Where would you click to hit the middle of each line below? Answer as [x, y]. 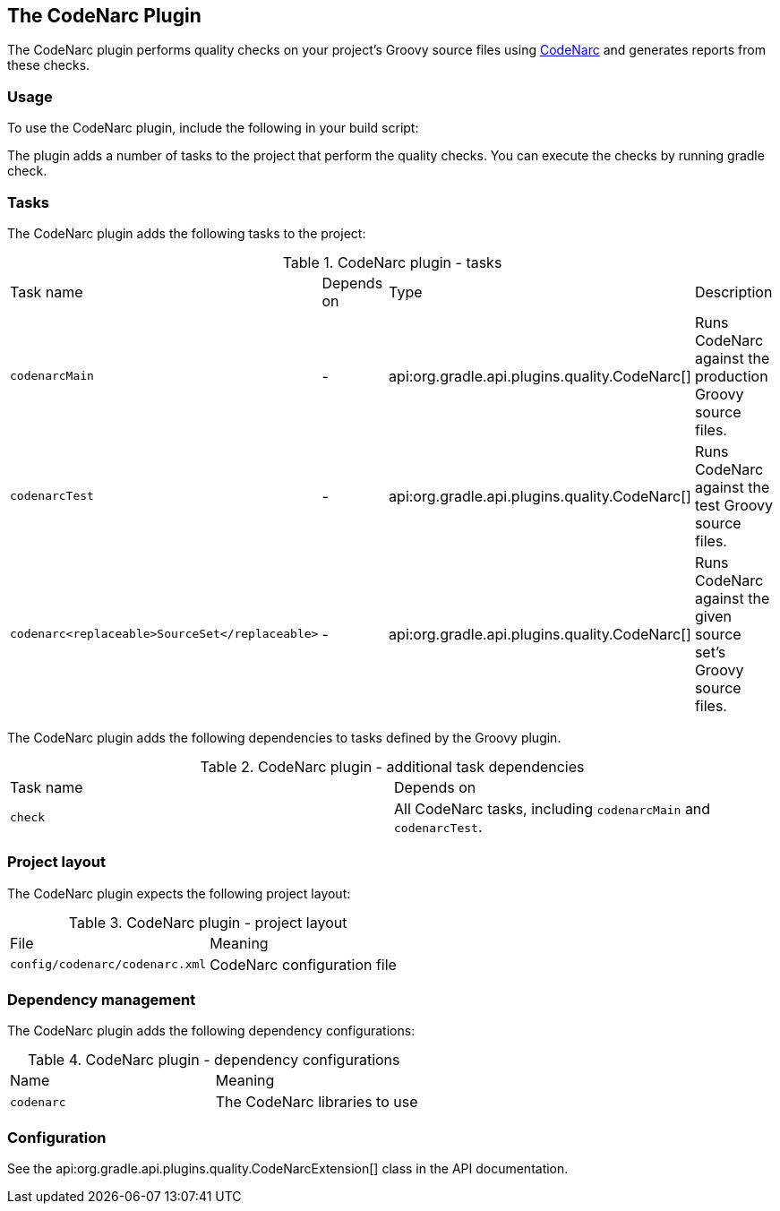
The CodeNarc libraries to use [317, 1102]
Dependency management [102, 1000]
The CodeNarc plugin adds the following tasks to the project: [187, 233]
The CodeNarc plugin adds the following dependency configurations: [211, 1031]
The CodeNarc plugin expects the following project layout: [179, 893]
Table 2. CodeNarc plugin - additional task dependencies [392, 766]
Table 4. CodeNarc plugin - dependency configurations [214, 1060]
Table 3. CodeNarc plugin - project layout [208, 922]
